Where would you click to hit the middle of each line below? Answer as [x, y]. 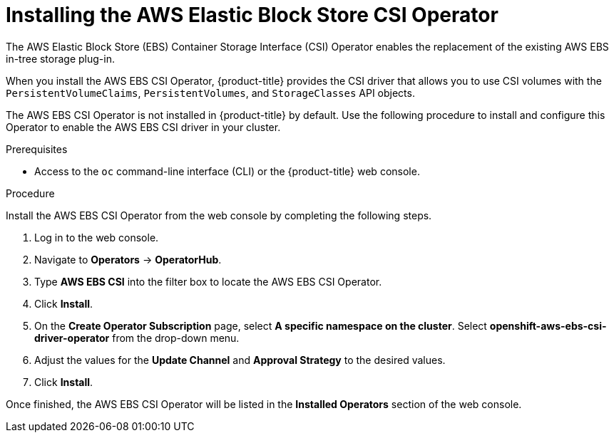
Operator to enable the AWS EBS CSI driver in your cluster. [143, 127]
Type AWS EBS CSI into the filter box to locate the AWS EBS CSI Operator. [208, 281]
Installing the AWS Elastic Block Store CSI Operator [252, 15]
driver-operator [72, 338]
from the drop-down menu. [176, 338]
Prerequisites [37, 149]
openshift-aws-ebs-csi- [548, 325]
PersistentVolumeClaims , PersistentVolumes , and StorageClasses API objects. [210, 93]
